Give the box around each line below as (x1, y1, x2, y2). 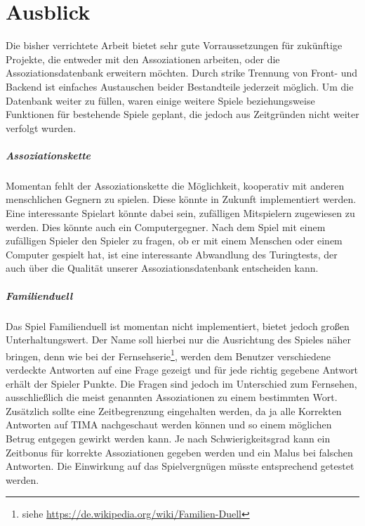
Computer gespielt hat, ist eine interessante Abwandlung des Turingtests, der (6, 246, 338, 261)
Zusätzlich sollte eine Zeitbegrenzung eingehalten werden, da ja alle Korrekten (6, 403, 342, 418)
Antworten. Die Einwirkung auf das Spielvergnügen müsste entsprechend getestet (6, 459, 354, 473)
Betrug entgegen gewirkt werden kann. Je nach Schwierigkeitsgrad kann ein (6, 430, 331, 445)
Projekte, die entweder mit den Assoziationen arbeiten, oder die (6, 51, 280, 66)
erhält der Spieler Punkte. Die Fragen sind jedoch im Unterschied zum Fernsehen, (6, 376, 357, 390)
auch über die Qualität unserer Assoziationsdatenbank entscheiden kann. (6, 261, 319, 275)
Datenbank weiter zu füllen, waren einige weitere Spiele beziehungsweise (6, 93, 315, 107)
